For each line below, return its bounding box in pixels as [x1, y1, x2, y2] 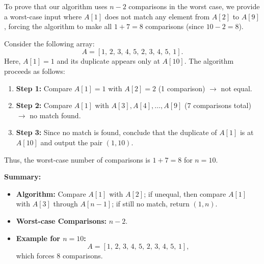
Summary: [4, 171, 41, 182]
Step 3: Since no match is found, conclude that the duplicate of [16, 127, 217, 138]
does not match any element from [104, 11, 210, 21]
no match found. [30, 110, 81, 120]
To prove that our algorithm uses [4, 1, 108, 11]
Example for [16, 232, 60, 243]
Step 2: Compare [16, 100, 72, 111]
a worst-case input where [4, 11, 82, 21]
